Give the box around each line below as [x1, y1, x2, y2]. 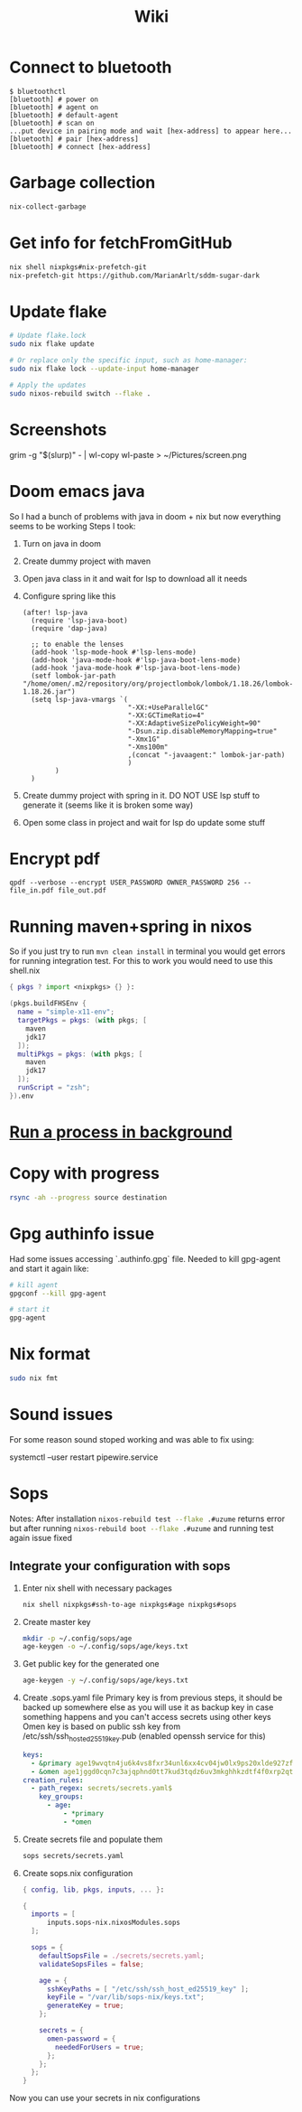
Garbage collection [9, 173, 156, 193]
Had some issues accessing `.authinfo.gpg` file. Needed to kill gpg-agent [9, 1253, 281, 1264]
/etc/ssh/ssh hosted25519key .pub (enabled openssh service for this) [22, 1731, 266, 1743]
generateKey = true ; [46, 2001, 124, 2011]
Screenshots [9, 419, 107, 440]
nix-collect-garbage [9, 201, 87, 211]
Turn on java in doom [22, 537, 102, 548]
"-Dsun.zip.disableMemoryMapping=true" [127, 726, 278, 735]
